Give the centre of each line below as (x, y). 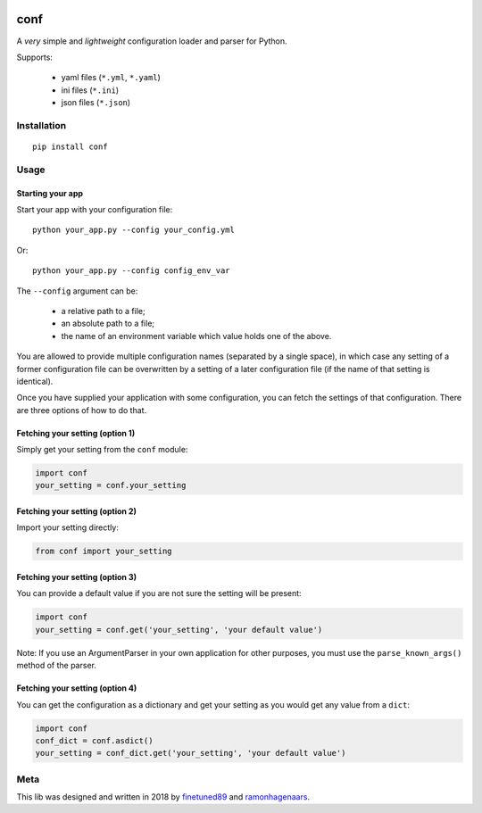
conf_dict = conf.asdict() (94, 740)
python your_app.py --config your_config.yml (134, 230)
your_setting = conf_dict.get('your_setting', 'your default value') (191, 753)
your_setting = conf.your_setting (111, 485)
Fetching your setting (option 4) (77, 688)
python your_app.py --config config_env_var (132, 271)
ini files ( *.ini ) (90, 90)
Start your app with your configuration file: (95, 209)
